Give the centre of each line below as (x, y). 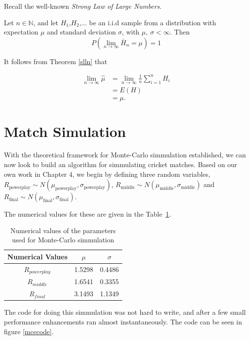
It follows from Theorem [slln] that (56, 61)
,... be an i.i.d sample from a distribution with (148, 22)
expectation (21, 32)
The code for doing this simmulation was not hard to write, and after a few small (125, 312)
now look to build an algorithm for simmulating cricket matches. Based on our (121, 164)
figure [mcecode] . (29, 331)
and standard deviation (81, 32)
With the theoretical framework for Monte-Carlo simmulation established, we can (125, 155)
